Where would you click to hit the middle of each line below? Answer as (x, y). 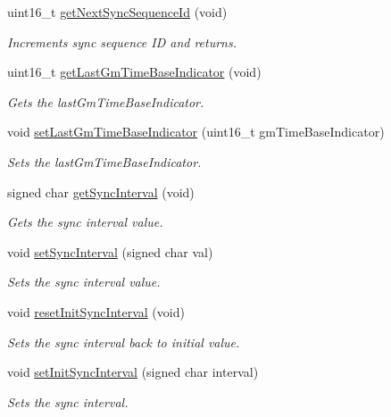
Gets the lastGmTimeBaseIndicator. (106, 101)
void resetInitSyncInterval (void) (96, 311)
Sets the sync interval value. (84, 282)
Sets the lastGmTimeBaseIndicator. (104, 161)
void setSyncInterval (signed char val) (110, 251)
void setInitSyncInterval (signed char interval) (133, 372)
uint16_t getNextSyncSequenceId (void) (117, 12)
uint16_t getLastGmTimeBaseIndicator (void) (134, 72)
